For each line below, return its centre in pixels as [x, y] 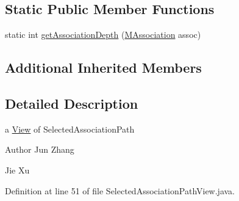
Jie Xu [17, 170]
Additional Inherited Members [103, 68]
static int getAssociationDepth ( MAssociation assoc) [103, 35]
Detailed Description [72, 103]
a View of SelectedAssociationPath [70, 129]
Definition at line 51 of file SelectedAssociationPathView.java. [120, 190]
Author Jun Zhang [40, 149]
